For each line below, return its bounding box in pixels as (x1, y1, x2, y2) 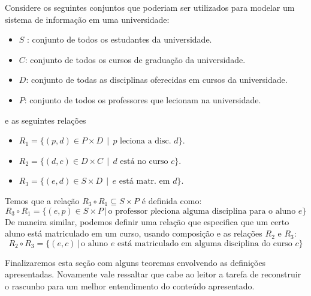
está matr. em (119, 177, 170, 186)
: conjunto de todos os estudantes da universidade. (27, 33, 212, 46)
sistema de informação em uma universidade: (5, 13, 170, 25)
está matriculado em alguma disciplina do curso (117, 239, 292, 248)
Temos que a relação (5, 194, 80, 207)
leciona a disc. (120, 137, 171, 146)
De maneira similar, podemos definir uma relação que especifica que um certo (5, 215, 289, 228)
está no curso (120, 157, 168, 166)
